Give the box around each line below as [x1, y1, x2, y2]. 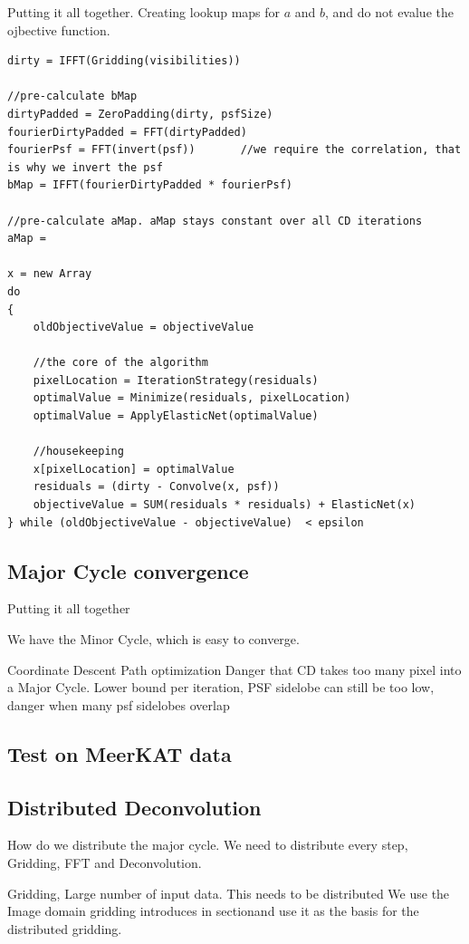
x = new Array [7, 267, 92, 281]
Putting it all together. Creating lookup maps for [7, 3, 281, 21]
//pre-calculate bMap [7, 90, 138, 103]
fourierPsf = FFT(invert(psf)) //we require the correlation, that [7, 143, 462, 157]
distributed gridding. [7, 919, 122, 938]
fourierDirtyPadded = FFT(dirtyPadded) [7, 125, 247, 139]
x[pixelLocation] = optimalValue [33, 462, 234, 476]
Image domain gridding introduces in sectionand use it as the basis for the [7, 901, 419, 920]
